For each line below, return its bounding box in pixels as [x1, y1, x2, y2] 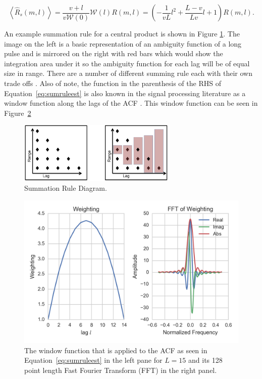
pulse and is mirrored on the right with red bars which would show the [4, 48, 223, 59]
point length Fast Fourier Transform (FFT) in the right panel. [24, 364, 217, 375]
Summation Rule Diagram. [24, 183, 107, 193]
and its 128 [188, 355, 223, 365]
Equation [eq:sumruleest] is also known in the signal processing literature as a [4, 88, 246, 98]
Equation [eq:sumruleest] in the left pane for [24, 355, 163, 365]
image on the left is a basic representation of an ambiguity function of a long [4, 38, 242, 49]
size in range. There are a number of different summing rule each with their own [4, 68, 252, 78]
